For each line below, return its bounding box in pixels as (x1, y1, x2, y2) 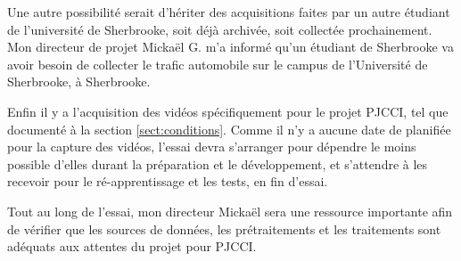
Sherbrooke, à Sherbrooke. (7, 72, 151, 91)
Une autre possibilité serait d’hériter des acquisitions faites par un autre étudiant (7, 3, 450, 20)
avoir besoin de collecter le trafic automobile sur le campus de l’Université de (7, 54, 428, 73)
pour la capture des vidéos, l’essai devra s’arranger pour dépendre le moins (7, 137, 416, 156)
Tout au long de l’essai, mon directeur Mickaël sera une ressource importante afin (7, 201, 453, 220)
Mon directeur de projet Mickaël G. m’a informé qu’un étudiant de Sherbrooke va (7, 37, 454, 56)
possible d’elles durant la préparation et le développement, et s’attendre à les (7, 154, 428, 173)
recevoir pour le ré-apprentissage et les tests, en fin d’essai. (7, 172, 328, 191)
